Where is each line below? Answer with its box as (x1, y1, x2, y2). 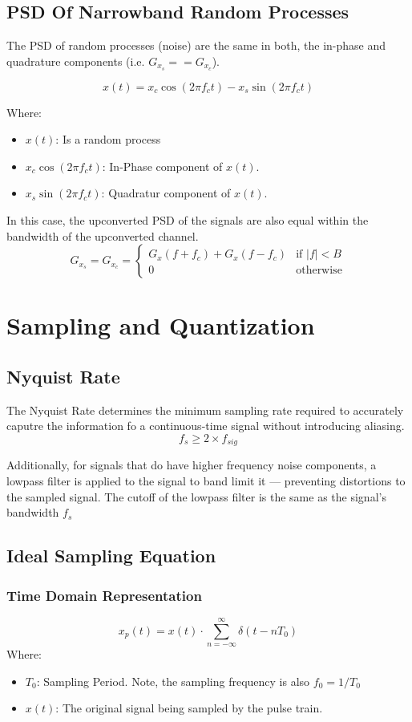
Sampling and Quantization (6, 309, 315, 342)
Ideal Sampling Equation (6, 543, 216, 568)
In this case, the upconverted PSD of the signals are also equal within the (6, 212, 369, 229)
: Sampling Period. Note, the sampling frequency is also (36, 672, 310, 689)
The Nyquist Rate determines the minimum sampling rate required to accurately (6, 401, 404, 418)
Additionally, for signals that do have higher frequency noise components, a (6, 456, 377, 473)
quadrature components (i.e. (6, 52, 145, 69)
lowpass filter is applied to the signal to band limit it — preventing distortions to (6, 473, 406, 489)
